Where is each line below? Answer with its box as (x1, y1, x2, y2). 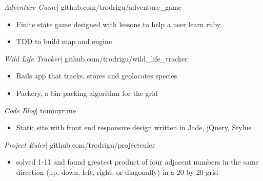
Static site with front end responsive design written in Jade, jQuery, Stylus (16, 122, 251, 133)
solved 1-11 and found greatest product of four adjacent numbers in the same (16, 156, 259, 167)
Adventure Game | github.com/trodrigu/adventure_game (4, 2, 181, 12)
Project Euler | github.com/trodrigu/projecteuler (4, 139, 155, 150)
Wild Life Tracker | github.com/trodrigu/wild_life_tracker (4, 53, 188, 64)
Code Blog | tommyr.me (4, 105, 76, 115)
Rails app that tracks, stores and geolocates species (16, 70, 177, 81)
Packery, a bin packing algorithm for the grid (16, 87, 158, 98)
